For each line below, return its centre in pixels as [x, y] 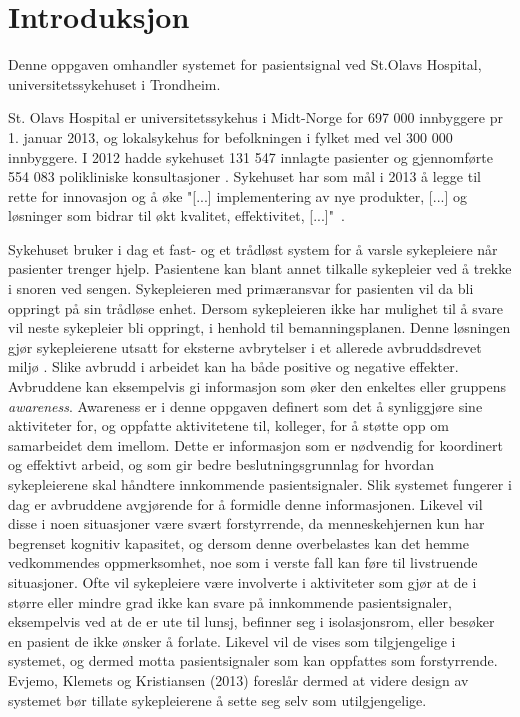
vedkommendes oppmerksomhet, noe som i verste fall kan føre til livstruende [243, 562]
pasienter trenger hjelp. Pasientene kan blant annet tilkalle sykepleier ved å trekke [260, 268]
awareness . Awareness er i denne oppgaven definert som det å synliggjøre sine [245, 405]
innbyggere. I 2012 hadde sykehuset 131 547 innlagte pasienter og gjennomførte [250, 156]
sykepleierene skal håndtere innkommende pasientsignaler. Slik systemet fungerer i [260, 484]
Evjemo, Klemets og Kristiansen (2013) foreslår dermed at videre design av [238, 679]
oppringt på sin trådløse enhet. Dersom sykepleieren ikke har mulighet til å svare [256, 307]
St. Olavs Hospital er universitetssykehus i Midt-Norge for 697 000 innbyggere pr [255, 117]
